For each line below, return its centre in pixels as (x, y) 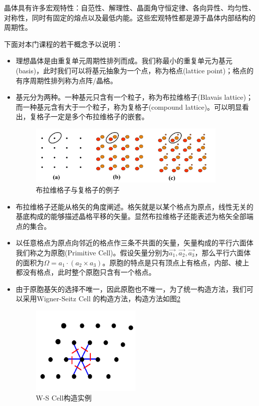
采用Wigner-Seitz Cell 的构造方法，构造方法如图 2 (102, 299)
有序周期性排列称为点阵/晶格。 (66, 80)
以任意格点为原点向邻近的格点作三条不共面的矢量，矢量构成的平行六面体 (134, 243)
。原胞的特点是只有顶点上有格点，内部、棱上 (176, 262)
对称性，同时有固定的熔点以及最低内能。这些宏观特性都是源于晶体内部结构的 (130, 17)
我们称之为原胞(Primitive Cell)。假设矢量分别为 (92, 252)
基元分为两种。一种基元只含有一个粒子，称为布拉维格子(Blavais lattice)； (134, 97)
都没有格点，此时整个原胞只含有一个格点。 (86, 272)
